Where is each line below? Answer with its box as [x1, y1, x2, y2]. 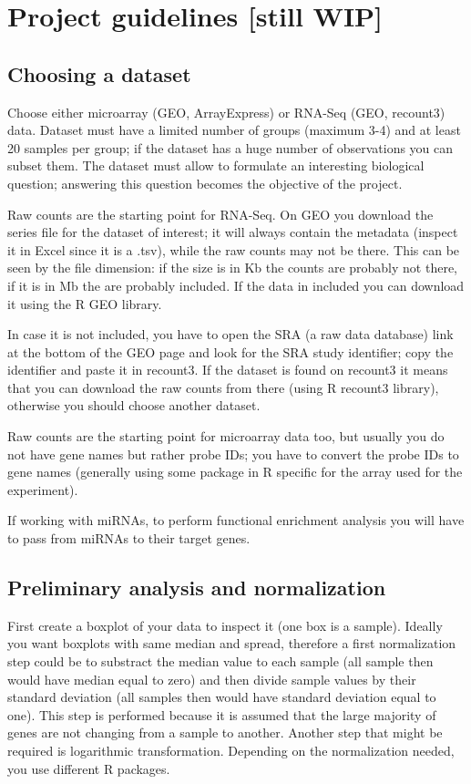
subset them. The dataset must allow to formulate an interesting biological [7, 156, 425, 175]
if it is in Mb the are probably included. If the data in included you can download [7, 275, 465, 294]
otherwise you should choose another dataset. [7, 396, 261, 415]
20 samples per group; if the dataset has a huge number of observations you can [7, 138, 454, 157]
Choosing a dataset [7, 59, 191, 88]
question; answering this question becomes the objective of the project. [7, 173, 403, 192]
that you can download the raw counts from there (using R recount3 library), [7, 377, 439, 397]
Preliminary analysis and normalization [7, 573, 386, 602]
